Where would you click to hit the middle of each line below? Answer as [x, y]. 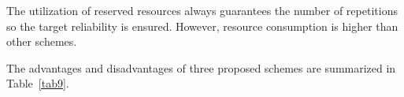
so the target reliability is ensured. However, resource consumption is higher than [202, 26]
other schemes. [42, 41]
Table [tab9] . [38, 83]
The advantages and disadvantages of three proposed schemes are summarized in [201, 67]
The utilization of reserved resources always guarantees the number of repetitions [202, 10]
